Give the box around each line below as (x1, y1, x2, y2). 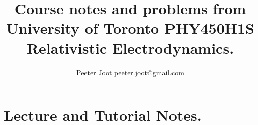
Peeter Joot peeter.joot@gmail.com (76, 67, 184, 77)
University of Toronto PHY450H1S (6, 18, 254, 38)
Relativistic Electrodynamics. (26, 37, 234, 58)
